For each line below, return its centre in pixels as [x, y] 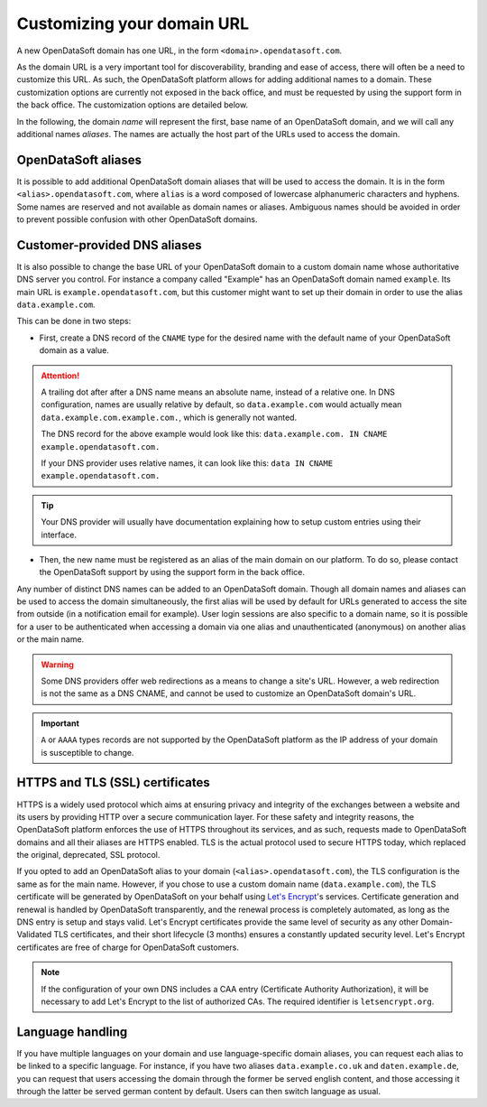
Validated [34, 935]
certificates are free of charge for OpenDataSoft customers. [128, 947]
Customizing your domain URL [133, 23]
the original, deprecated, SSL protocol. [88, 855]
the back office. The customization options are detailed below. [132, 105]
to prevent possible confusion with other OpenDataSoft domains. [137, 219]
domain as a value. [74, 350]
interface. [59, 535]
